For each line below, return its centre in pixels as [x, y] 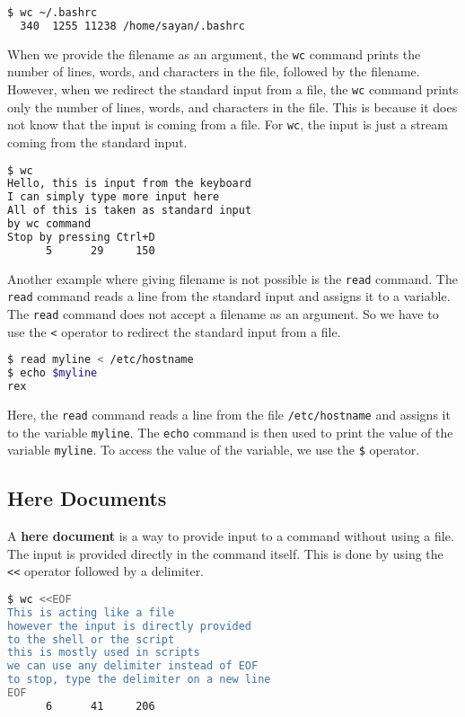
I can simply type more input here [114, 197]
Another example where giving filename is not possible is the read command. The [232, 278]
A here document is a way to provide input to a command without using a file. [231, 536]
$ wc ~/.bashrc [53, 13]
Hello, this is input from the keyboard [130, 184]
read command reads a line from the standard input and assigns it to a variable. [229, 296]
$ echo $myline [53, 373]
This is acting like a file [91, 612]
